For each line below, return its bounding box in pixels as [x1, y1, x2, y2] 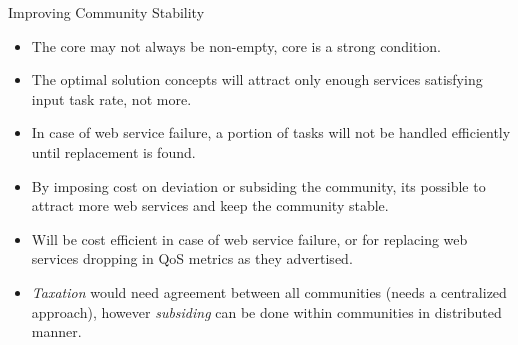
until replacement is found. [31, 141, 196, 162]
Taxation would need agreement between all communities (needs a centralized [31, 281, 507, 302]
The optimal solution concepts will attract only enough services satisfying [31, 69, 483, 90]
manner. [31, 321, 82, 342]
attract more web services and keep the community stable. [31, 195, 389, 216]
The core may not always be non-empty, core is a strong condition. [31, 35, 441, 56]
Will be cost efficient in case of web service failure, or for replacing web [31, 228, 468, 249]
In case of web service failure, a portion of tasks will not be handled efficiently [31, 122, 511, 143]
